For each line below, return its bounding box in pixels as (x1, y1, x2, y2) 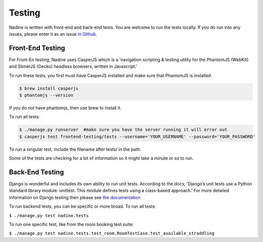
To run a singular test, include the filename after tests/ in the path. (9, 146, 141, 152)
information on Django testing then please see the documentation (9, 194, 141, 200)
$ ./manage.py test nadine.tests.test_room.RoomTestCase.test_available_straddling (9, 231, 215, 236)
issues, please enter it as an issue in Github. (9, 31, 97, 37)
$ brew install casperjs (19, 85, 79, 91)
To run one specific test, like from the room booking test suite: (9, 221, 134, 227)
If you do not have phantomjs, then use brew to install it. (9, 105, 122, 111)
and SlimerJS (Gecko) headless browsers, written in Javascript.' (9, 63, 137, 69)
